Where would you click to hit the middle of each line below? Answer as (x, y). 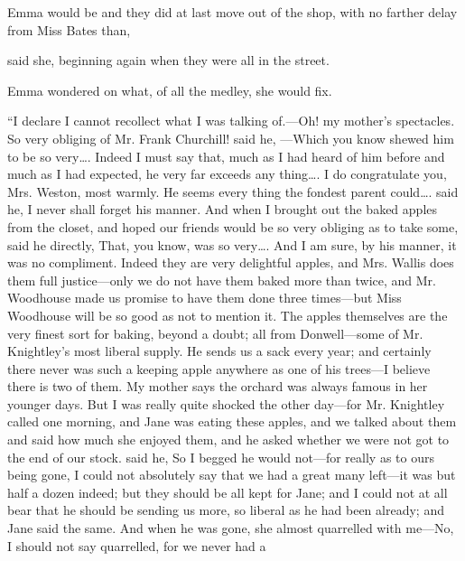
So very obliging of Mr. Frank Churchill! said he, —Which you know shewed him (231, 138)
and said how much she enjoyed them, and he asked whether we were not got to (228, 439)
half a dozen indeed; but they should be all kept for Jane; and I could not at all (228, 492)
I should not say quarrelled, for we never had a (137, 545)
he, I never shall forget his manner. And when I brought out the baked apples (223, 209)
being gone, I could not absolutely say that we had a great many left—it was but (232, 475)
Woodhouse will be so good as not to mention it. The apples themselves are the (228, 315)
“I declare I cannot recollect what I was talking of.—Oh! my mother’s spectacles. (231, 121)
